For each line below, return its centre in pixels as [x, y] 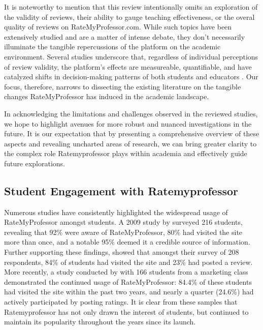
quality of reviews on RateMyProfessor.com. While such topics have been [118, 27]
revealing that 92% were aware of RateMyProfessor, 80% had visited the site [123, 232]
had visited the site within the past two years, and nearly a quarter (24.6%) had [129, 292]
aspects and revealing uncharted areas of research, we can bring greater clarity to [130, 143]
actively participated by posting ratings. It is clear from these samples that [121, 302]
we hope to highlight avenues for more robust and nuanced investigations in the [128, 123]
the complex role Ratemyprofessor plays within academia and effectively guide [126, 153]
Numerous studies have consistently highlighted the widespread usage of [116, 212]
